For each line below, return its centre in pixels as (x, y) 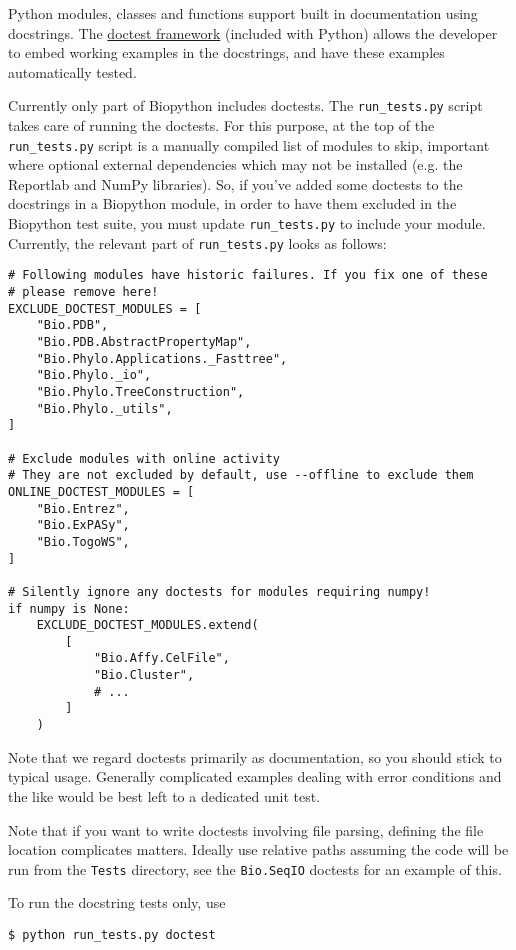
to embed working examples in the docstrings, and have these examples (226, 52)
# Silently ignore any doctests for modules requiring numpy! (219, 591)
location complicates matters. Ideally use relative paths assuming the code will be (258, 849)
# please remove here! (83, 292)
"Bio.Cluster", (144, 675)
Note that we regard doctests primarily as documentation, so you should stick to (255, 756)
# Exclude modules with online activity (144, 458)
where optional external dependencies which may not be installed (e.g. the (235, 164)
